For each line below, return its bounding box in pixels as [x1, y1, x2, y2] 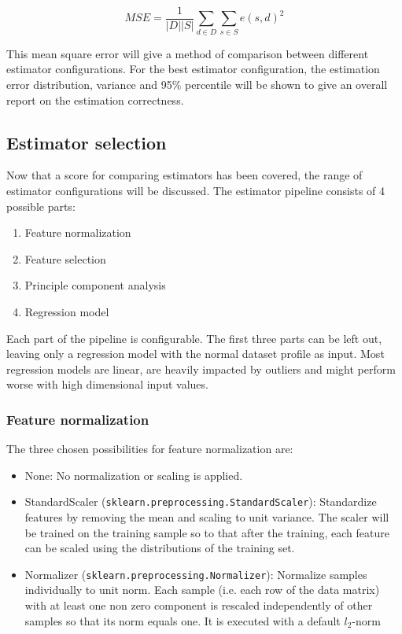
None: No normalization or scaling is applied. [24, 466, 243, 483]
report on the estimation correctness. [6, 91, 184, 108]
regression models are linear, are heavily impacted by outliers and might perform [6, 360, 396, 377]
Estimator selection [6, 130, 167, 154]
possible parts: [6, 197, 76, 214]
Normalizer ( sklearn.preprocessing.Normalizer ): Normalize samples [24, 566, 367, 582]
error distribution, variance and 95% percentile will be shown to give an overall [6, 76, 388, 92]
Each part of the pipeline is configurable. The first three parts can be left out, [6, 330, 382, 346]
